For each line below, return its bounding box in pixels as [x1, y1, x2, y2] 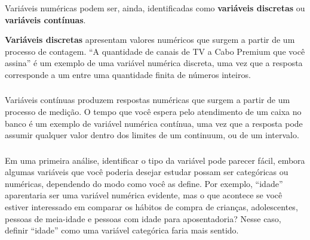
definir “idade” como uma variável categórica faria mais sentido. [5, 224, 239, 236]
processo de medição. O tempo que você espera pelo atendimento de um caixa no [5, 105, 302, 117]
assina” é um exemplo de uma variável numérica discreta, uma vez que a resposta [5, 57, 303, 69]
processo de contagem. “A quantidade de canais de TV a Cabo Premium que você [5, 45, 305, 57]
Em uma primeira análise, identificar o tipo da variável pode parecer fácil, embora [5, 154, 305, 166]
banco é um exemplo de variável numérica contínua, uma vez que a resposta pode [5, 117, 303, 129]
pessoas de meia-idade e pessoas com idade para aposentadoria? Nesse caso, [5, 212, 281, 225]
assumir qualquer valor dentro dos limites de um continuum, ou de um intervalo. [5, 129, 299, 141]
